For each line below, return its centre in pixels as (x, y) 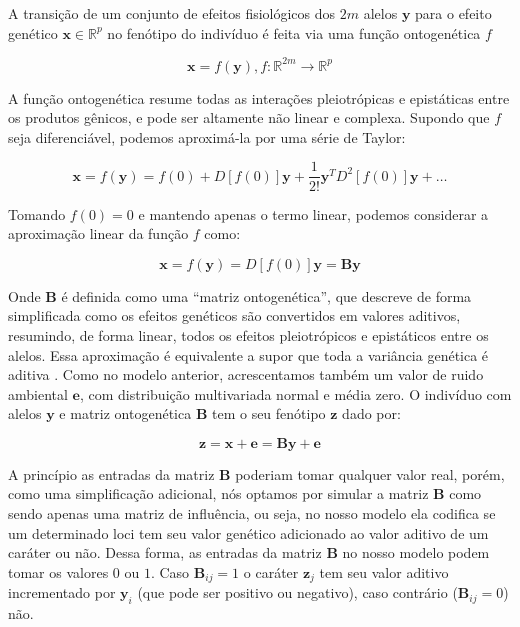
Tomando (37, 213)
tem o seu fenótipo (268, 413)
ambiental (38, 393)
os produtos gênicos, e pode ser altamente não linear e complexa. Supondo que (249, 117)
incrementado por (62, 592)
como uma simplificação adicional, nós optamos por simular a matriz (218, 493)
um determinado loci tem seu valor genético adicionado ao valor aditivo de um (248, 532)
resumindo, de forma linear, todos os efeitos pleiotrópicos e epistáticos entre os (248, 334)
